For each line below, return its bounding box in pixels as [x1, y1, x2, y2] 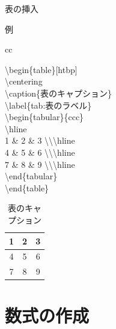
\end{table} [5, 181, 49, 194]
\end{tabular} [5, 170, 58, 182]
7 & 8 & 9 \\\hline [5, 158, 75, 170]
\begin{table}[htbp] [5, 63, 78, 75]
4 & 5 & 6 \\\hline [5, 145, 75, 158]
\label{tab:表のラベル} [5, 98, 92, 111]
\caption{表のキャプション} [5, 86, 112, 99]
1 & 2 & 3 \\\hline [5, 134, 75, 147]
